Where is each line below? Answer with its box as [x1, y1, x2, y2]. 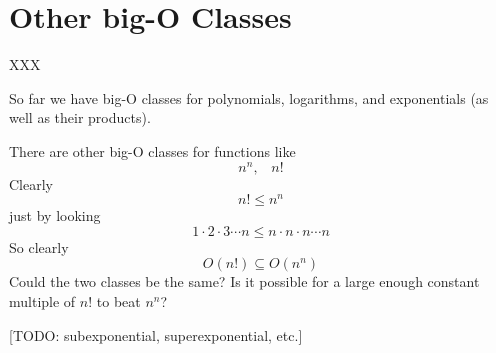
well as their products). [9, 107, 151, 128]
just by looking [9, 205, 101, 226]
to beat [96, 291, 141, 312]
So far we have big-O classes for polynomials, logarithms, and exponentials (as [9, 87, 489, 108]
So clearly [9, 236, 69, 257]
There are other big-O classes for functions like [9, 140, 296, 161]
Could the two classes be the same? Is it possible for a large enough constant [9, 271, 480, 292]
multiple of [9, 291, 76, 312]
